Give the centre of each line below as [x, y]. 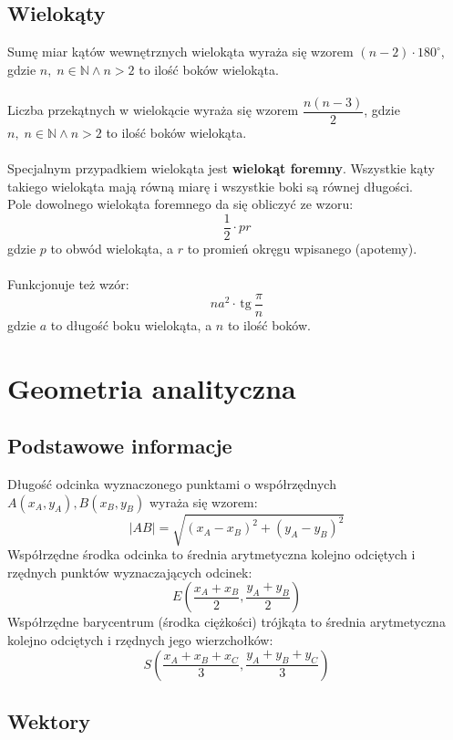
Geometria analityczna [152, 387]
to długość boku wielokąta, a [131, 324]
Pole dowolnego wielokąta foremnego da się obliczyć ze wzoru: [180, 204]
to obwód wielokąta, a [112, 249]
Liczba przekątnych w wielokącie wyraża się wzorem [153, 110]
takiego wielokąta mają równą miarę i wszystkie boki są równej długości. [210, 186]
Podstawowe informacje [120, 446]
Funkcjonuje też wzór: [68, 284]
